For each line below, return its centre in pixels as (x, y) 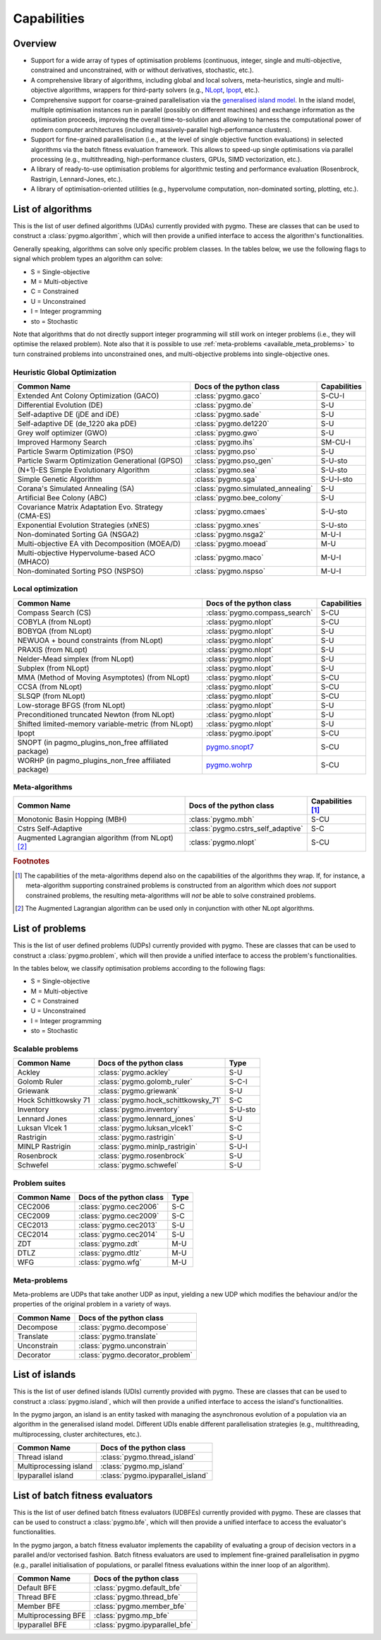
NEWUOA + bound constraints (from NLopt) (90, 640)
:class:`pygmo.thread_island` (148, 1457)
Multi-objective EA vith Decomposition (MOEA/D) (99, 543)
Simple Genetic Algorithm (60, 479)
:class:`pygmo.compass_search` (259, 613)
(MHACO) (34, 562)
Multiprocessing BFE (52, 1615)
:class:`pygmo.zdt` (109, 1244)
